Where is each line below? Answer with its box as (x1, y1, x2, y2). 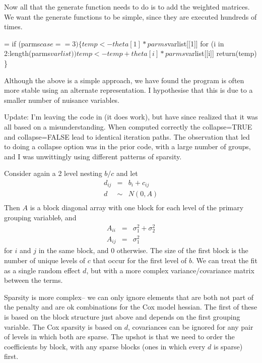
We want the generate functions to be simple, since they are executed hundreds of (4, 11, 257, 22)
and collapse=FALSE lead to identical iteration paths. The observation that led (4, 131, 250, 142)
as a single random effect (4, 265, 81, 275)
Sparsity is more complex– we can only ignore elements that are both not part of (4, 291, 254, 302)
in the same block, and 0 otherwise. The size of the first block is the (38, 245, 248, 256)
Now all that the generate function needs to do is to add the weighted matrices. (4, 2, 250, 12)
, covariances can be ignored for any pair (128, 321, 253, 332)
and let (116, 168, 138, 178)
